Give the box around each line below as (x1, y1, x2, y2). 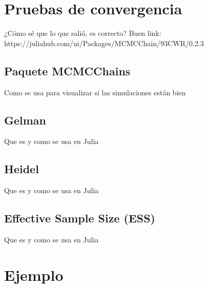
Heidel (4, 161, 39, 177)
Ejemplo (4, 264, 64, 285)
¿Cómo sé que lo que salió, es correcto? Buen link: (4, 28, 161, 38)
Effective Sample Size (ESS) (4, 210, 155, 226)
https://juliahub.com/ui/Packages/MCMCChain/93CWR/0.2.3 (4, 37, 204, 48)
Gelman (4, 112, 47, 128)
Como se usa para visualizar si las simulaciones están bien (4, 87, 186, 97)
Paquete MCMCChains (4, 63, 131, 78)
